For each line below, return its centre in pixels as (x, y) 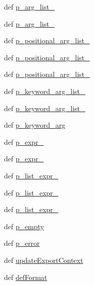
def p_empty (24, 226)
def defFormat (26, 277)
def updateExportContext (44, 260)
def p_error (22, 243)
